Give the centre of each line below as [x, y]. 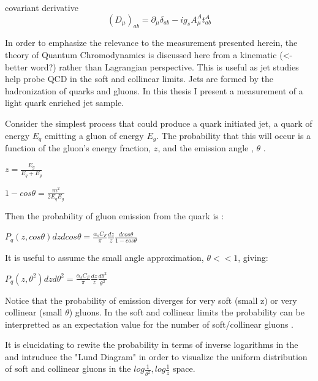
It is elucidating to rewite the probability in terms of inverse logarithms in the [152, 345]
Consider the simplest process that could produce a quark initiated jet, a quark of [159, 123]
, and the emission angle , [206, 148]
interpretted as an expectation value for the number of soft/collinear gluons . [150, 324]
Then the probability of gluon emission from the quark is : [115, 215]
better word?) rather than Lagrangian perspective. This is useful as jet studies [152, 66]
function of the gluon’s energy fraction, [78, 148]
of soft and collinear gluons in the [68, 368]
